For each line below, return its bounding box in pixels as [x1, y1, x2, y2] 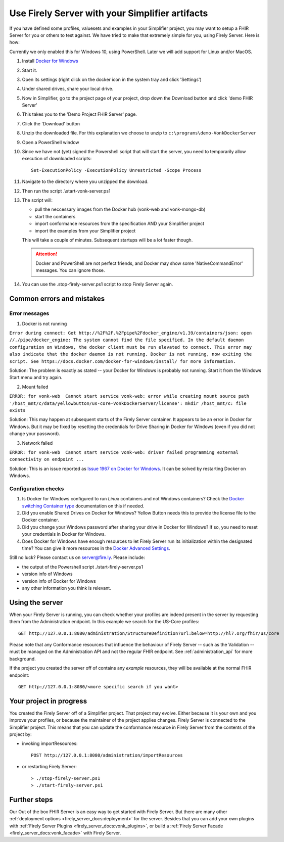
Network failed [22, 440, 53, 446]
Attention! [35, 251, 58, 257]
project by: [9, 731, 32, 737]
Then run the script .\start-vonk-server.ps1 [22, 188, 111, 194]
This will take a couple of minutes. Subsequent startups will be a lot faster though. [22, 237, 193, 243]
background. [9, 656, 36, 662]
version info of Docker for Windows [22, 578, 96, 584]
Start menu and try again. [9, 375, 63, 381]
